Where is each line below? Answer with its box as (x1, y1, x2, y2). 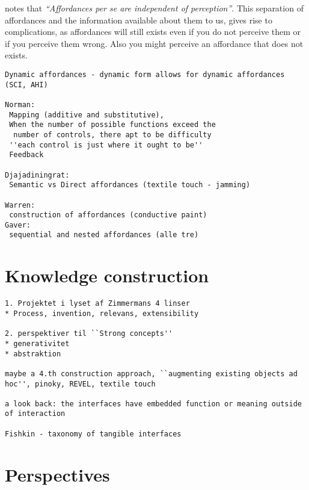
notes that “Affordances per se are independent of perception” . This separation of (5, 2, 304, 14)
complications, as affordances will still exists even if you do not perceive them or (5, 25, 301, 38)
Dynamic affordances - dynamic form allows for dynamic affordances (5, 70, 285, 79)
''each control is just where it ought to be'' (9, 140, 203, 149)
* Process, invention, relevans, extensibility (5, 309, 199, 318)
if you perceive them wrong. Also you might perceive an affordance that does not (5, 37, 304, 49)
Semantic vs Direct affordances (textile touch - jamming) (9, 181, 251, 190)
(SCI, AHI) (5, 80, 48, 89)
